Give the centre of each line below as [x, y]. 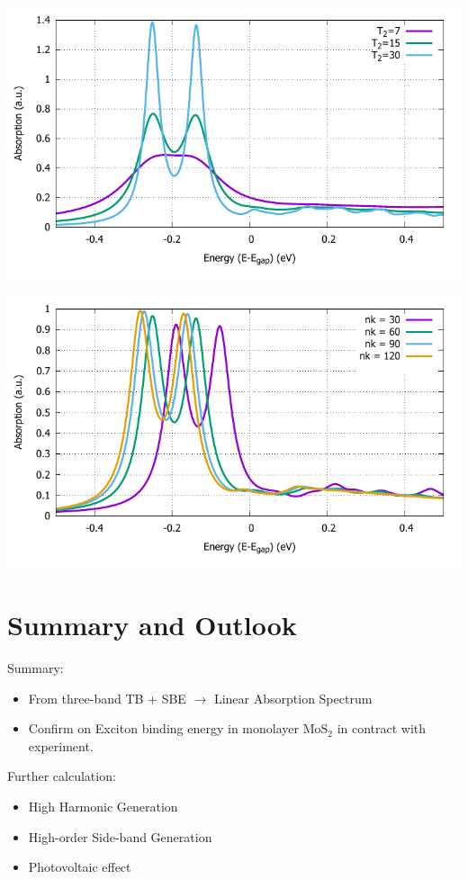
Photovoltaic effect [80, 867]
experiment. [61, 745]
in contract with [382, 728]
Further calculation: [62, 776]
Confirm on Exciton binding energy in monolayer [163, 728]
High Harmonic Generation [103, 807]
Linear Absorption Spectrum [293, 698]
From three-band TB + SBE [107, 698]
